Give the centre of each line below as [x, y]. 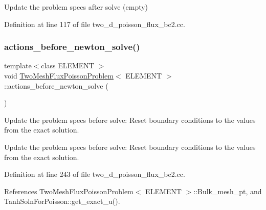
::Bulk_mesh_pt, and [228, 191]
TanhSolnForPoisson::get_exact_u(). [62, 201]
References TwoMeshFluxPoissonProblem [69, 191]
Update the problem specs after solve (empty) [76, 7]
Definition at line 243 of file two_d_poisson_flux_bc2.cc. [95, 174]
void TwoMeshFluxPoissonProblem [59, 75]
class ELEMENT [68, 65]
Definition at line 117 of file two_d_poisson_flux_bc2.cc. [95, 24]
